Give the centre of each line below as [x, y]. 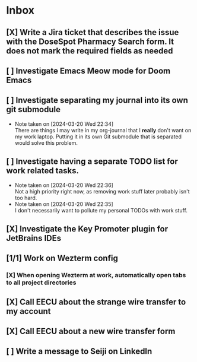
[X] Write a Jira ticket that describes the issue [93, 32]
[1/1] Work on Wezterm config [62, 258]
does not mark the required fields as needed [90, 51]
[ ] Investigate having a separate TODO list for [92, 162]
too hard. [26, 198]
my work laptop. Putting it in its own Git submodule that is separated [98, 136]
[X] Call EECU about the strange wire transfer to [96, 302]
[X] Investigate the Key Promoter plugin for [87, 229]
